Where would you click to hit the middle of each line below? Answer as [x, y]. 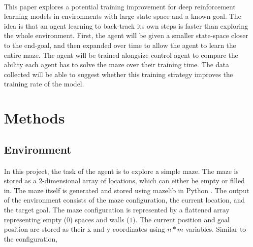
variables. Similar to [216, 229]
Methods [34, 118]
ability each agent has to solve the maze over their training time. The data [117, 64]
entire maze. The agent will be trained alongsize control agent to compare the [121, 55]
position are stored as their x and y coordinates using [85, 229]
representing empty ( [35, 219]
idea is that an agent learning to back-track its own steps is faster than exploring [126, 25]
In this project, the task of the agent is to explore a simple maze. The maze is [121, 171]
